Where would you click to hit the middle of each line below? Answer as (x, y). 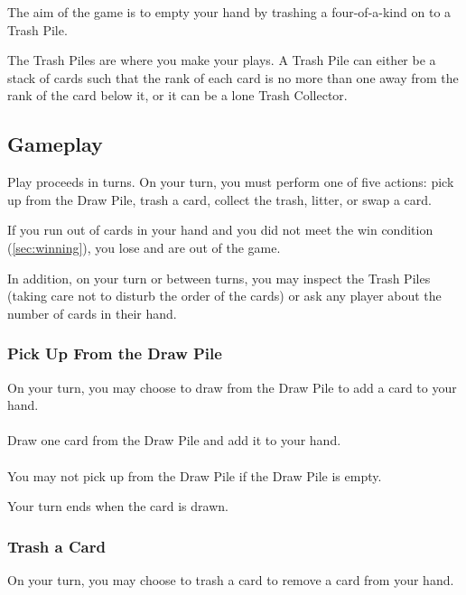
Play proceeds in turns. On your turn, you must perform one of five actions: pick (231, 182)
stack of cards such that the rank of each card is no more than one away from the (233, 77)
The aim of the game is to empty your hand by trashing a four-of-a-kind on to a (229, 12)
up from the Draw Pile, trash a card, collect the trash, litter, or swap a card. (219, 199)
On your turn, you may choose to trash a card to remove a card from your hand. (231, 579)
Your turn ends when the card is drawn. (118, 506)
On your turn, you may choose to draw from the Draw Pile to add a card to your (232, 387)
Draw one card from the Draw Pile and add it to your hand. (174, 440)
